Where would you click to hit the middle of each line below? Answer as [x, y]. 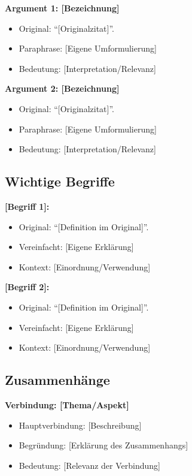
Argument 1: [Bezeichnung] [62, 8]
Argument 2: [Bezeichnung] [62, 88]
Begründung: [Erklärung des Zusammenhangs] [103, 445]
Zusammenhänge [57, 380]
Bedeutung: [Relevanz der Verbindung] [89, 465]
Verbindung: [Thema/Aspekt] [67, 404]
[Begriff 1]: [27, 206]
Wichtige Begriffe [60, 181]
